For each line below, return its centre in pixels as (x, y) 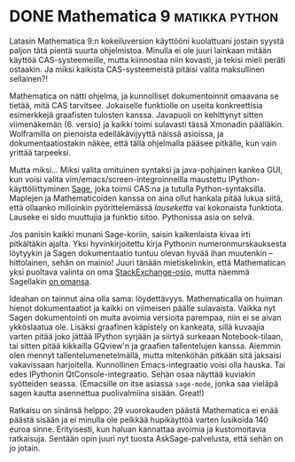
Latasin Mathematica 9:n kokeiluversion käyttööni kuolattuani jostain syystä (147, 41)
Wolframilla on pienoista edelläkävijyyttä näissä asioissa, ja (116, 133)
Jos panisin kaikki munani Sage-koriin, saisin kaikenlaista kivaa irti (130, 234)
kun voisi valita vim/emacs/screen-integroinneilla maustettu (118, 179)
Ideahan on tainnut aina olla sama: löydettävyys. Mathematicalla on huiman (146, 299)
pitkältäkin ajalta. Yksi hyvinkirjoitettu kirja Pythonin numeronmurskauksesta (148, 243)
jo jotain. (25, 448)
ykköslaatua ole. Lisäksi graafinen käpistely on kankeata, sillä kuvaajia (137, 327)
